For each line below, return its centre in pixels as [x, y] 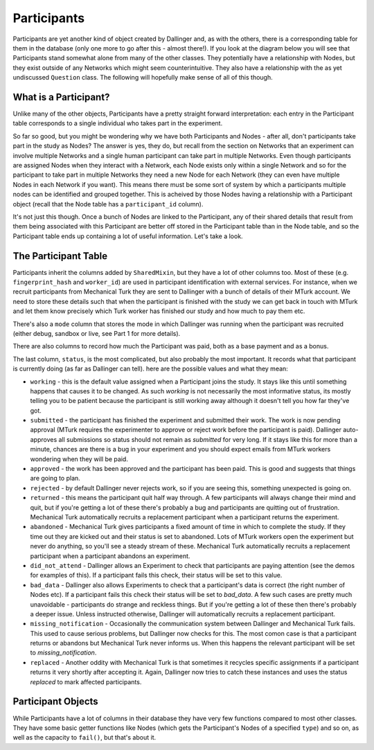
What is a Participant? [61, 97]
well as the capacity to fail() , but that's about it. [84, 738]
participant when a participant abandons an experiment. [110, 556]
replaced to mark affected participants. [86, 681]
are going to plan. [55, 479]
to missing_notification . [63, 653]
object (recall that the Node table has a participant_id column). [108, 204]
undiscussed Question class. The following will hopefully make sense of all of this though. [143, 78]
